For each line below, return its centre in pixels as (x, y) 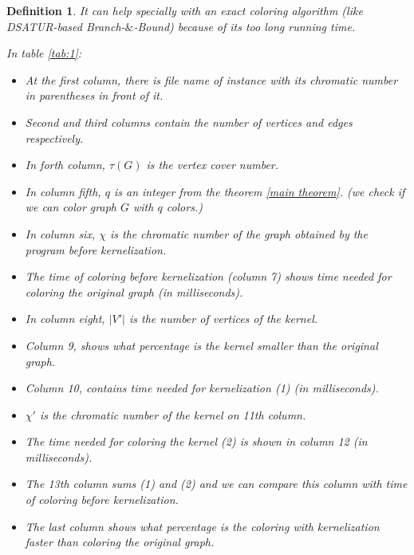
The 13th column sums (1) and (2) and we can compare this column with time (216, 484)
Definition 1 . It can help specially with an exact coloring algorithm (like (185, 10)
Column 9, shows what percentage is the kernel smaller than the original (201, 345)
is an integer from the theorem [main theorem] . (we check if (259, 191)
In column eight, (65, 319)
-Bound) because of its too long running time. (244, 26)
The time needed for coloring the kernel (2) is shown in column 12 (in (196, 441)
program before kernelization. (96, 249)
